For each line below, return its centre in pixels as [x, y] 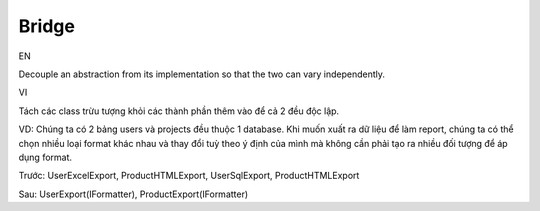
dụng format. [45, 157]
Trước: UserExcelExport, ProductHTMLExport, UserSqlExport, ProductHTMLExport [189, 176]
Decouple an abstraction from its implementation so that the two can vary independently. [201, 74]
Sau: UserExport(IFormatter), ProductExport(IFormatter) [133, 194]
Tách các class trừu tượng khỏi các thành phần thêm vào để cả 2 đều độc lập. [179, 111]
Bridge [46, 26]
